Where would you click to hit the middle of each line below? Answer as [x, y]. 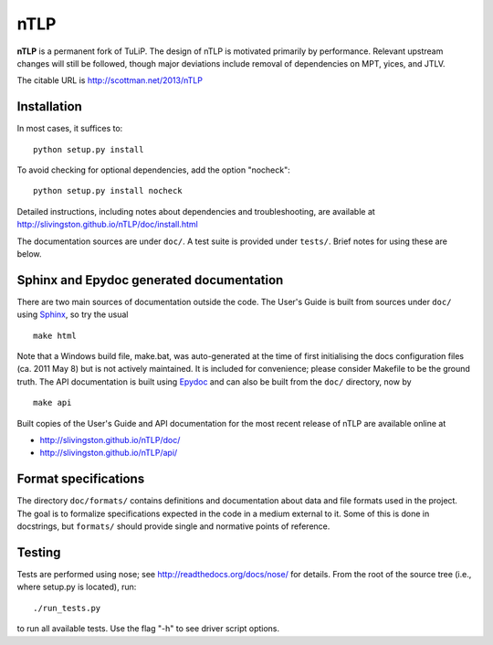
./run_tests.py [67, 608]
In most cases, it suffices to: [70, 129]
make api [52, 403]
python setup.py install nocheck [108, 191]
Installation [49, 106]
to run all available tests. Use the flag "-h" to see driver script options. [148, 629]
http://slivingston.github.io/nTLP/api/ [109, 453]
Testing [39, 552]
